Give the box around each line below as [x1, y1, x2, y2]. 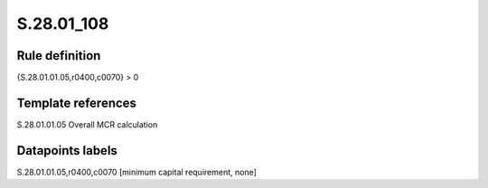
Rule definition [16, 48, 101, 63]
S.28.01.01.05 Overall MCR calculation [16, 118, 158, 130]
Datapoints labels [16, 143, 117, 158]
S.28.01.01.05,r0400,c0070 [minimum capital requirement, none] [16, 166, 258, 177]
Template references [16, 95, 137, 110]
